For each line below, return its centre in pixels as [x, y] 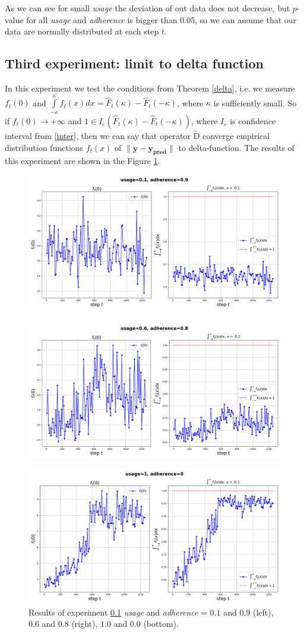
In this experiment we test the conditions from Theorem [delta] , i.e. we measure [150, 88]
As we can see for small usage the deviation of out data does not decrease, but [148, 8]
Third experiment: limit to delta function [134, 63]
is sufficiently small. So [255, 102]
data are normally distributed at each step [82, 31]
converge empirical [236, 135]
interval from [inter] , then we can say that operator [98, 135]
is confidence [253, 120]
